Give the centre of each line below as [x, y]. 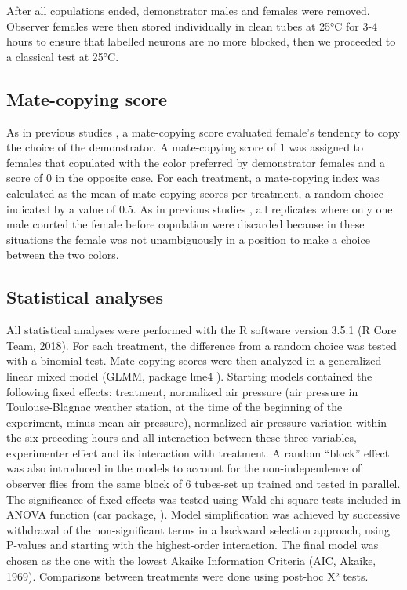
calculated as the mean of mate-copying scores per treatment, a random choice [195, 193]
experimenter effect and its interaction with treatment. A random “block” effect [198, 452]
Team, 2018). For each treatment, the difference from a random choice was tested [202, 345]
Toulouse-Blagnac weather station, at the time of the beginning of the [174, 407]
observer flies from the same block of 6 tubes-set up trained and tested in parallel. [203, 484]
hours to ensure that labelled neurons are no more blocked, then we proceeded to [201, 41]
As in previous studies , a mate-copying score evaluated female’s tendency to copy [203, 131]
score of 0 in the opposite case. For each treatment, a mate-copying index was [193, 178]
